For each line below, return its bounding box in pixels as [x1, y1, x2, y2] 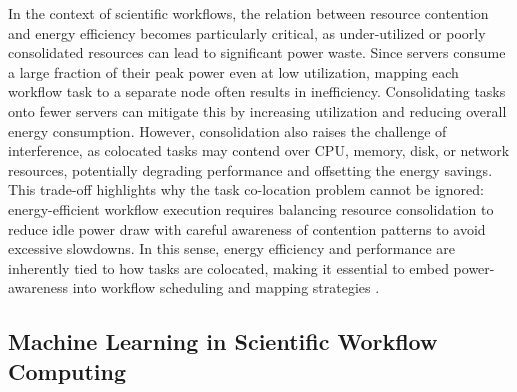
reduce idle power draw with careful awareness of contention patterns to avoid [8, 218, 486, 239]
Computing [8, 355, 127, 386]
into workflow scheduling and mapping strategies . [72, 277, 380, 298]
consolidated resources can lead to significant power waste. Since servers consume [8, 42, 506, 63]
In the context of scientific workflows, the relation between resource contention [8, 3, 489, 23]
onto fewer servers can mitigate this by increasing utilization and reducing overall [8, 100, 507, 121]
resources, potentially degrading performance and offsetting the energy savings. [8, 159, 493, 180]
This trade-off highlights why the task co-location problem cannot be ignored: [8, 179, 484, 200]
